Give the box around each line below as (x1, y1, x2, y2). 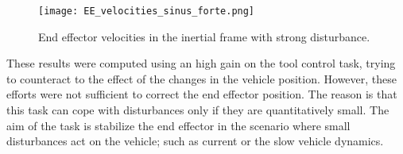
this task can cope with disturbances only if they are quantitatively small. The (6, 102, 389, 118)
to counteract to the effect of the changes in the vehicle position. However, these (6, 70, 397, 87)
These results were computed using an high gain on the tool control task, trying (6, 55, 396, 71)
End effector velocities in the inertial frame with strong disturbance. (38, 28, 370, 44)
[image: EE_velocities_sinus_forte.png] (38, 6, 255, 17)
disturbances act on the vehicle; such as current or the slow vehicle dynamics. (6, 133, 384, 149)
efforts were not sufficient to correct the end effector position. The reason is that (6, 86, 397, 102)
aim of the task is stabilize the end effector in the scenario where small (6, 117, 351, 133)
